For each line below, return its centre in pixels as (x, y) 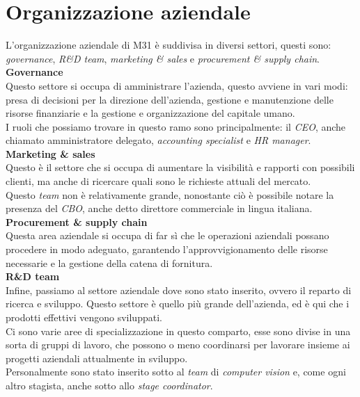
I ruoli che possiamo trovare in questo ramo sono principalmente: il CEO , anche (176, 126)
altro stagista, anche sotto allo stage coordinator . (109, 385)
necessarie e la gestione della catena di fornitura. (109, 262)
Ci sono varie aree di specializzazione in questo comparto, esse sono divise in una (178, 331)
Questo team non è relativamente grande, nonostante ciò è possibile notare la (170, 194)
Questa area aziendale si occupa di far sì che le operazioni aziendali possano (167, 235)
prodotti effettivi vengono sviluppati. (84, 317)
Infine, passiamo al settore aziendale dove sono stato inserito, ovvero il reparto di (179, 290)
